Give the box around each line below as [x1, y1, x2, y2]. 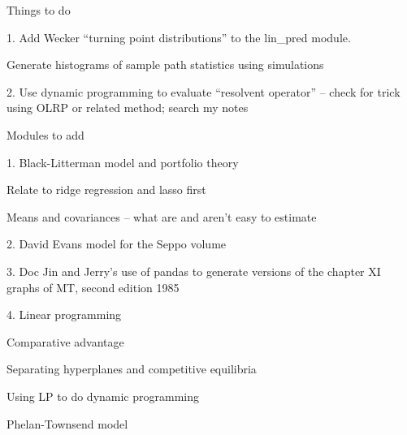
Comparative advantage [6, 333, 124, 350]
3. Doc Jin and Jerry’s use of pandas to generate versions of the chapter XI [6, 262, 381, 279]
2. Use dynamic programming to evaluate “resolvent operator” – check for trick [6, 83, 401, 100]
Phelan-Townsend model [6, 415, 128, 432]
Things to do [6, 2, 71, 18]
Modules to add [6, 126, 84, 143]
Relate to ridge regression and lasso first [6, 181, 206, 198]
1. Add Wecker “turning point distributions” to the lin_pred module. [6, 28, 351, 45]
